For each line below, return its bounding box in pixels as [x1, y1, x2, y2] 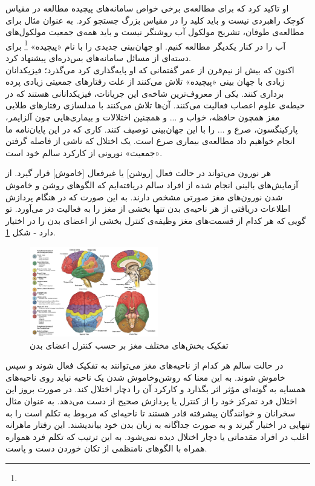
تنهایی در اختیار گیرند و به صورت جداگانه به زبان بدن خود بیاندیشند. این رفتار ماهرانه [5, 418, 310, 431]
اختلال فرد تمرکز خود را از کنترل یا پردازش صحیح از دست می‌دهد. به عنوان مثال [5, 394, 297, 407]
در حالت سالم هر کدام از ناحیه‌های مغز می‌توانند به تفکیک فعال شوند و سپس [5, 359, 284, 372]
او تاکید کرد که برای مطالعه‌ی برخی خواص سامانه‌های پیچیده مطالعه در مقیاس [5, 2, 289, 14]
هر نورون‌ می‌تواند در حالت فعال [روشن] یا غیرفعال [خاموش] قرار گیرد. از [5, 166, 271, 179]
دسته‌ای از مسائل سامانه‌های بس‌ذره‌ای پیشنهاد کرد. [5, 51, 191, 64]
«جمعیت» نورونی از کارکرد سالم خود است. [5, 146, 163, 159]
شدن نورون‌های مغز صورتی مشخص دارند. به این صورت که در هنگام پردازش [5, 190, 283, 203]
